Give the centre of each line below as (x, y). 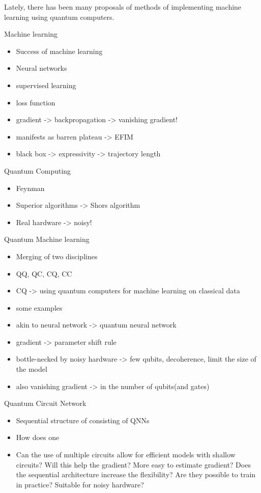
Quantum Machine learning (47, 239)
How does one (38, 437)
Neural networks (41, 68)
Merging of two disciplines (57, 256)
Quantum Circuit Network (45, 403)
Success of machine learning (59, 51)
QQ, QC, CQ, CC (44, 273)
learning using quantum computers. (59, 17)
